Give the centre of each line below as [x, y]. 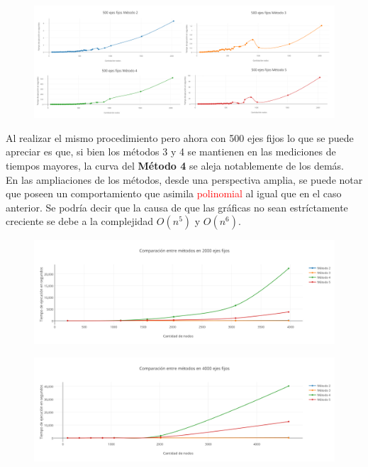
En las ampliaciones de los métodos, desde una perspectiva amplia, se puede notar [184, 179]
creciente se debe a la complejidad [80, 221]
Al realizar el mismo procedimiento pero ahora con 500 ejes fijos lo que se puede [180, 137]
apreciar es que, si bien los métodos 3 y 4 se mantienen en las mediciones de [171, 152]
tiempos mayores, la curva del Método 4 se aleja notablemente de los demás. [175, 165]
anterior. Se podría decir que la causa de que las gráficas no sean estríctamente [177, 207]
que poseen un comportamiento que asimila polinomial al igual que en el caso [174, 193]
